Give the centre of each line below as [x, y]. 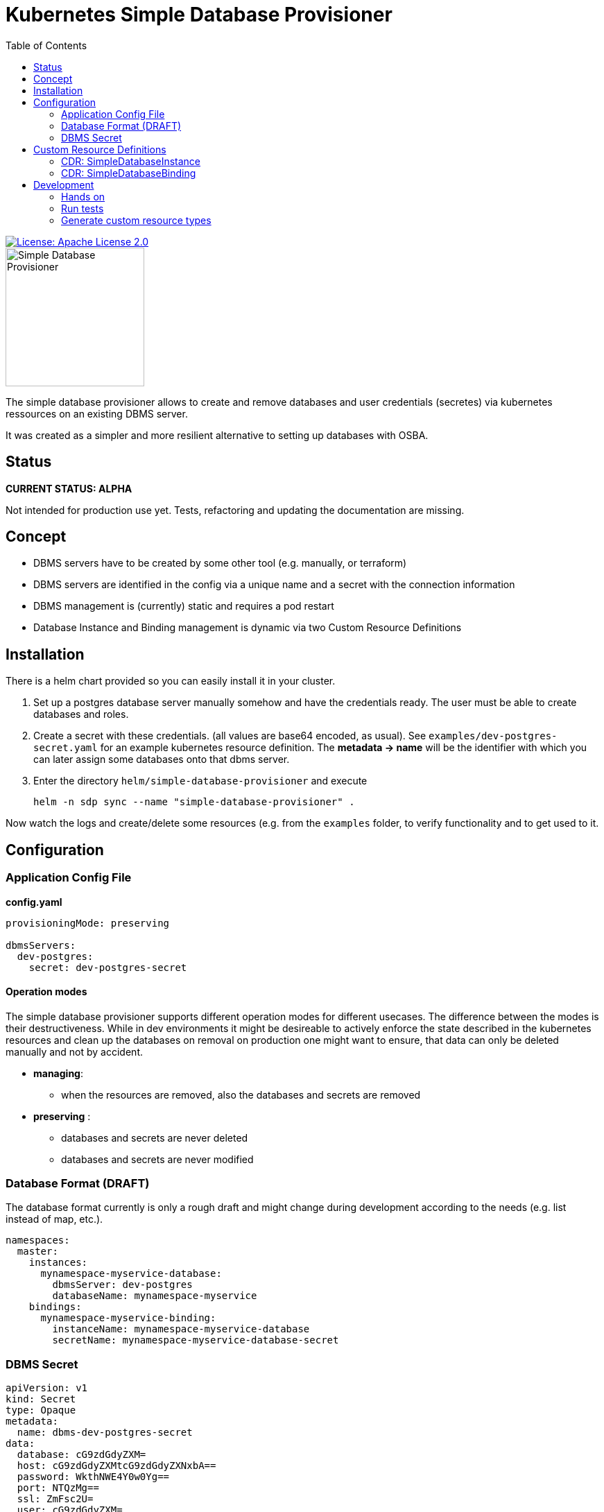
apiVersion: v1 [47, 1388]
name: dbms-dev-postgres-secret [105, 1433]
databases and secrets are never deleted [155, 1137]
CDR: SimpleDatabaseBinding [129, 173]
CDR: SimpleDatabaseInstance [131, 161]
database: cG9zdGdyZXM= [81, 1455]
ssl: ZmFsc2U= [55, 1499]
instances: [58, 1263]
